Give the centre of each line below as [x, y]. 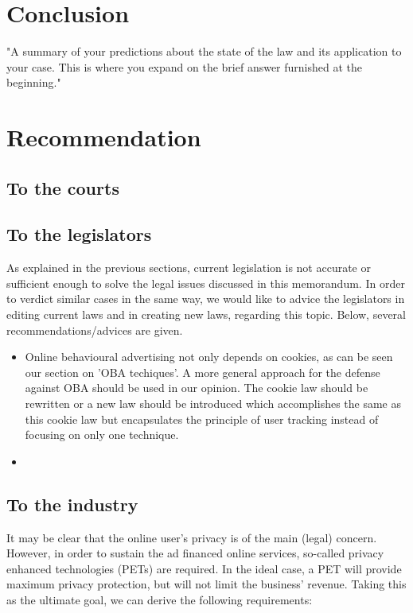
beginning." [34, 82]
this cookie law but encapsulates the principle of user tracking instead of [202, 419]
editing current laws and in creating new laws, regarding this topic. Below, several [206, 314]
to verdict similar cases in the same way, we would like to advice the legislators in [206, 299]
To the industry [72, 504]
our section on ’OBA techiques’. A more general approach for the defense [203, 372]
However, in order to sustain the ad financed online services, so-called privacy [195, 553]
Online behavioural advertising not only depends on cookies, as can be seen [209, 357]
